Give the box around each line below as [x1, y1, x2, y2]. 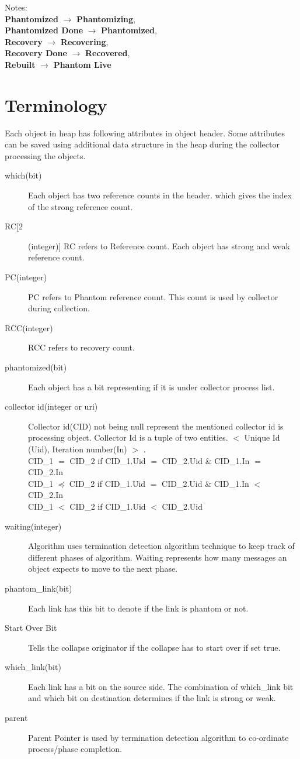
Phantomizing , [76, 12, 136, 25]
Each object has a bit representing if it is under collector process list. [28, 380, 275, 393]
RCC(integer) [5, 321, 53, 334]
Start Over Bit [5, 621, 57, 634]
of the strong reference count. [28, 200, 133, 212]
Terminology [5, 92, 107, 116]
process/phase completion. [28, 743, 122, 755]
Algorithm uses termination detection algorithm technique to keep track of [28, 540, 295, 552]
